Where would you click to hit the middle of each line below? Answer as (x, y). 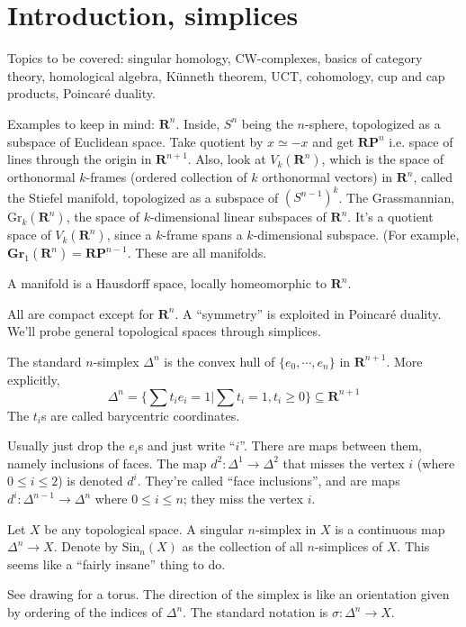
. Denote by (86, 546)
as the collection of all (242, 546)
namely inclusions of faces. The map (107, 463)
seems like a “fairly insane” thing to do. (116, 563)
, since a (129, 235)
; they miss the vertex (243, 499)
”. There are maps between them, (331, 445)
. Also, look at (227, 159)
